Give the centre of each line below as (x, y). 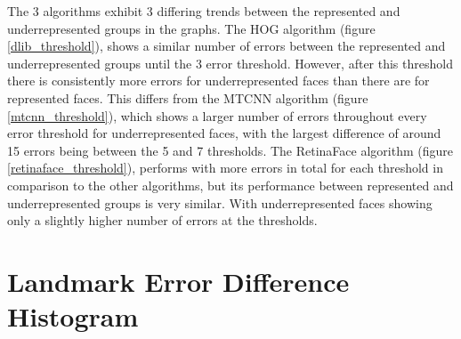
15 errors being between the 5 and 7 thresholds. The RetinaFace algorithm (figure (230, 150)
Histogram (73, 316)
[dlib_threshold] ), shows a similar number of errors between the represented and (226, 46)
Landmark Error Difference (178, 281)
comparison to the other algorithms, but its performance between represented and (230, 185)
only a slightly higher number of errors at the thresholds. (162, 220)
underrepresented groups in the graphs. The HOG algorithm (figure (191, 28)
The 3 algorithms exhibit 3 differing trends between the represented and (204, 11)
